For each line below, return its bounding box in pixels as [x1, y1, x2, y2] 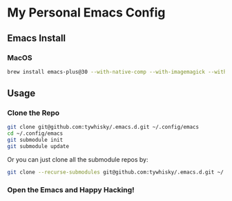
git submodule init [7, 136, 64, 144]
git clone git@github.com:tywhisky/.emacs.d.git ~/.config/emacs [7, 124, 199, 131]
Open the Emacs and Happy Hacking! [7, 184, 135, 194]
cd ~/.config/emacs [7, 130, 64, 137]
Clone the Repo [7, 108, 60, 118]
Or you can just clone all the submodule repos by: [7, 155, 148, 163]
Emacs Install [7, 32, 66, 44]
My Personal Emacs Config [7, 5, 166, 21]
